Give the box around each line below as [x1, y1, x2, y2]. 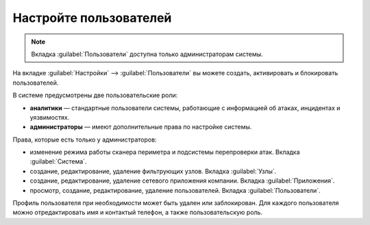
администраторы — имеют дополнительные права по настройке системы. [29, 123, 252, 131]
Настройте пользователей [12, 10, 172, 25]
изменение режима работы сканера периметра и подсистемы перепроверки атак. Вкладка [29, 148, 300, 157]
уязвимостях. [29, 113, 70, 121]
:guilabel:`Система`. [29, 157, 87, 166]
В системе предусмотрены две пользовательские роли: [12, 91, 178, 99]
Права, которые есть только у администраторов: [12, 135, 157, 144]
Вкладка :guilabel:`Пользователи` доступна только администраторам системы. [31, 50, 263, 58]
